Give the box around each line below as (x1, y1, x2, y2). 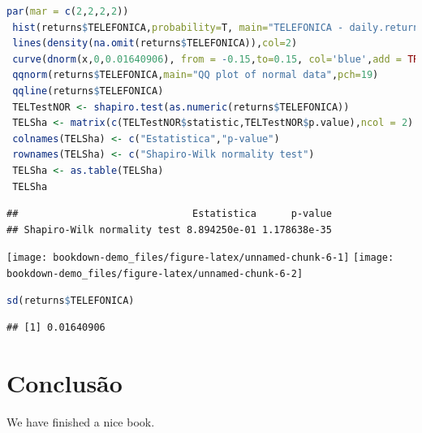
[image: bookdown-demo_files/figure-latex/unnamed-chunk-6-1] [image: (6, 252, 394, 264)
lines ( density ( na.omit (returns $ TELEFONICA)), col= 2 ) (12, 37, 298, 50)
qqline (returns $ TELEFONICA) (12, 84, 164, 97)
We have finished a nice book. (6, 413, 155, 430)
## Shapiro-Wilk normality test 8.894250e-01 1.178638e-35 (6, 223, 332, 236)
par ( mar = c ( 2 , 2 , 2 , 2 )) (6, 6, 129, 17)
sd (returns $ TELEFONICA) (6, 294, 135, 306)
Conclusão (6, 366, 123, 399)
